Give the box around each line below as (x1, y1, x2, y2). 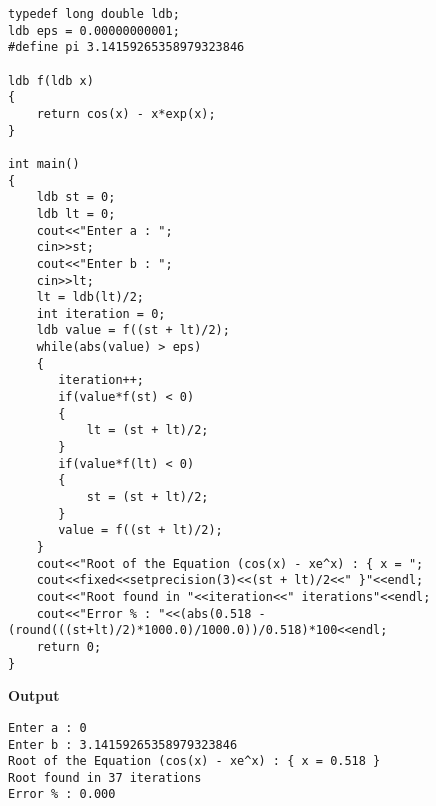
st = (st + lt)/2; (86, 490, 209, 505)
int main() (8, 156, 80, 171)
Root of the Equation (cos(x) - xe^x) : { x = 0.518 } (8, 754, 381, 769)
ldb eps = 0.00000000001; (8, 23, 180, 38)
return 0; (36, 639, 102, 654)
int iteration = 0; (36, 306, 166, 321)
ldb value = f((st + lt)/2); (36, 323, 230, 338)
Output (8, 685, 60, 706)
